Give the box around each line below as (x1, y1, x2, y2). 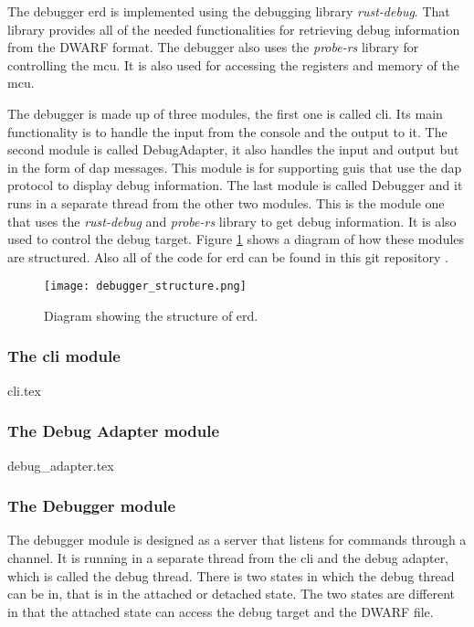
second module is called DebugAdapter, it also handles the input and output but (7, 140, 459, 159)
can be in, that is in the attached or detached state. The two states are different (7, 584, 455, 603)
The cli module (7, 345, 121, 367)
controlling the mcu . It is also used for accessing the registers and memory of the (7, 55, 459, 74)
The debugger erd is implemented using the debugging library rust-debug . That (7, 2, 450, 20)
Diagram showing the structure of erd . (44, 305, 258, 324)
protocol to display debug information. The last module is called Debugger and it (7, 175, 463, 195)
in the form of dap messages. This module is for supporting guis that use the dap (7, 157, 462, 176)
